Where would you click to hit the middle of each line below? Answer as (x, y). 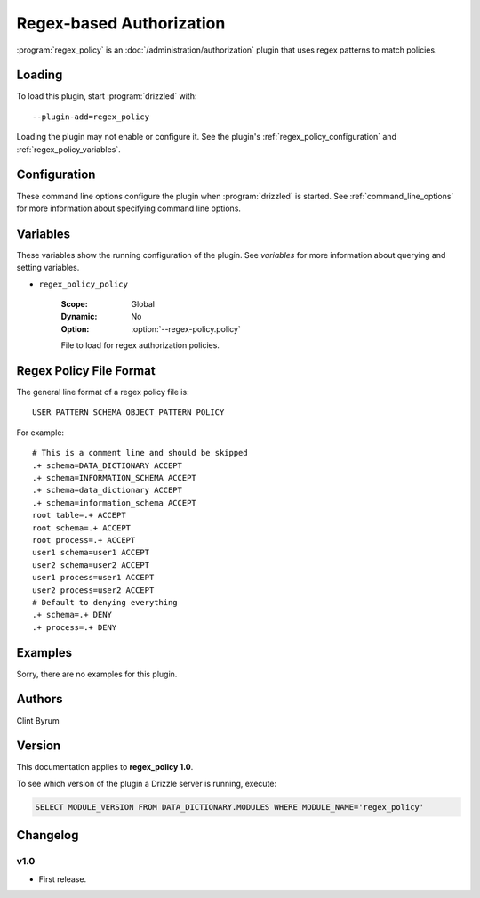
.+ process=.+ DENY (75, 627)
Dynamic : (79, 317)
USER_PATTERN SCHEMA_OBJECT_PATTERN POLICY (128, 413)
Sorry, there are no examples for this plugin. (97, 674)
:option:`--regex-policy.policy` (186, 328)
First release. (63, 879)
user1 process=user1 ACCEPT (93, 578)
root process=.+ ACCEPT (84, 540)
